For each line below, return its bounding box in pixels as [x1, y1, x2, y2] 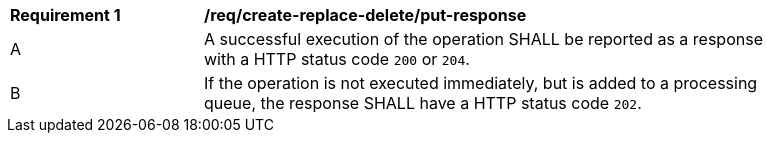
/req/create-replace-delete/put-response [204, 5, 527, 25]
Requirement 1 [10, 5, 121, 25]
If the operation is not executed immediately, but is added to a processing [204, 73, 758, 93]
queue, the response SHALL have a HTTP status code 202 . [204, 93, 642, 113]
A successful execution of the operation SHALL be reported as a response [204, 29, 763, 49]
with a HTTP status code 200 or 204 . [204, 49, 470, 69]
